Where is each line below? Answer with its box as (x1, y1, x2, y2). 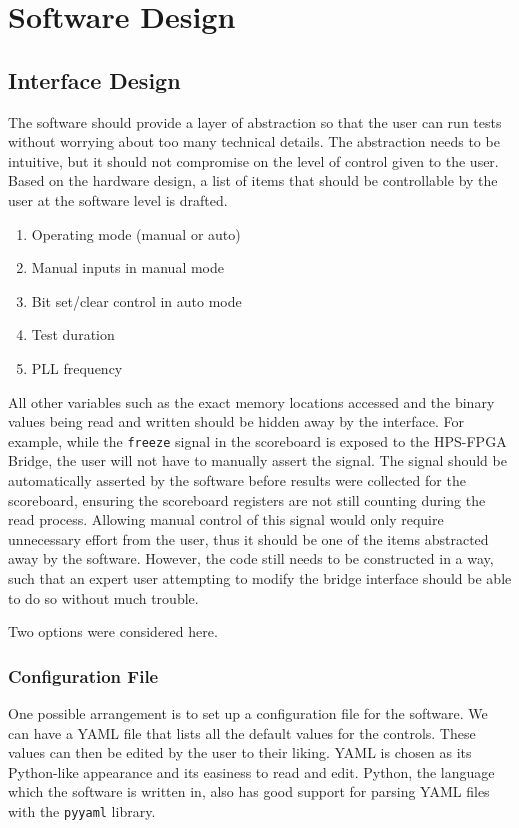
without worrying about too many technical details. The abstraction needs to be (8, 131, 500, 152)
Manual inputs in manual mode (31, 257, 225, 278)
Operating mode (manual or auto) (31, 223, 241, 244)
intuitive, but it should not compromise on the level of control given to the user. (8, 150, 499, 171)
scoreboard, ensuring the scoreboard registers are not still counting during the (8, 489, 486, 510)
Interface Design (8, 64, 181, 95)
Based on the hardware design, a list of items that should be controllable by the (8, 170, 498, 191)
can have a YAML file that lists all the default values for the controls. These (8, 722, 476, 743)
